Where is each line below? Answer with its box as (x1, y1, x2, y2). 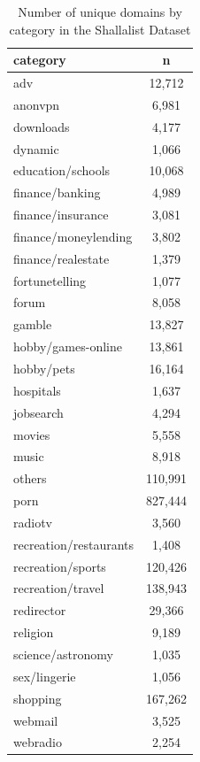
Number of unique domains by (18, 3, 182, 20)
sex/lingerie (13, 666, 76, 685)
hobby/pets (13, 359, 75, 377)
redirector (13, 601, 66, 620)
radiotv (13, 512, 53, 531)
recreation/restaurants (13, 535, 135, 553)
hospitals (13, 381, 61, 399)
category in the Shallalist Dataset (9, 19, 191, 38)
